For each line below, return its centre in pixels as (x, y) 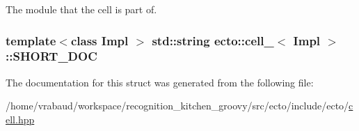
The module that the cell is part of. (81, 9)
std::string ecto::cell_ (213, 40)
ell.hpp (20, 119)
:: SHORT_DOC (51, 56)
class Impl (99, 40)
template (31, 40)
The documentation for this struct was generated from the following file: (160, 82)
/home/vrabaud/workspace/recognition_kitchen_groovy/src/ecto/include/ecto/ (177, 106)
